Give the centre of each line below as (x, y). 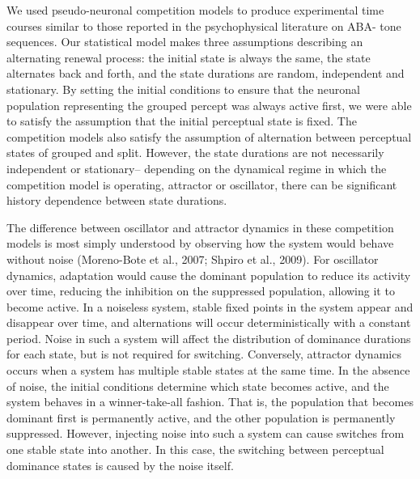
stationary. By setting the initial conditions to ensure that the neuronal (183, 89)
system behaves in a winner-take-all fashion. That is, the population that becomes (210, 402)
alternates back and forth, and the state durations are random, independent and (206, 73)
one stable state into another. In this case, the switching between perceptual (195, 449)
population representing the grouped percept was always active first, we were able (209, 105)
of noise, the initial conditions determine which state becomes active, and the (198, 386)
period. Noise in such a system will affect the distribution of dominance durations (209, 338)
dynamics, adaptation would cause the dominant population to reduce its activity (209, 275)
